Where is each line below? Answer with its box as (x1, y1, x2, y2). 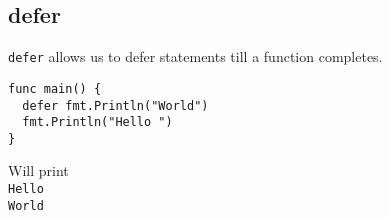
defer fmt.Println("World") (22, 98, 209, 113)
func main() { (8, 81, 102, 96)
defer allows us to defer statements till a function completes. (8, 46, 383, 67)
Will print (8, 160, 69, 181)
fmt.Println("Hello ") (22, 115, 173, 130)
